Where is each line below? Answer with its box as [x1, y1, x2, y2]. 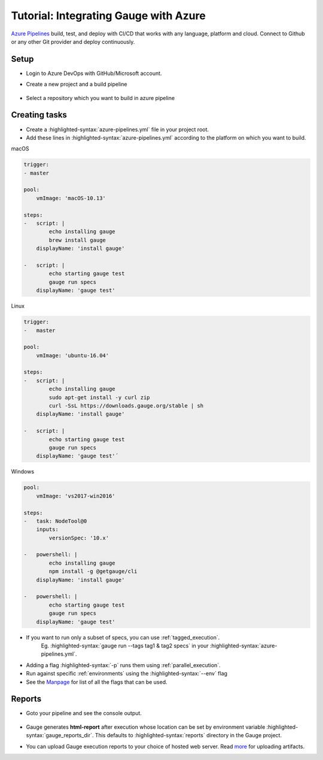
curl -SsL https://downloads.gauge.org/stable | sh [48, 402, 204, 409]
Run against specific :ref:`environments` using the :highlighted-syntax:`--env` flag [26, 670, 227, 677]
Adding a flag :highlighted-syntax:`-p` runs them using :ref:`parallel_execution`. [26, 661, 221, 668]
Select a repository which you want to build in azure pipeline [26, 94, 175, 101]
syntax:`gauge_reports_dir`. [26, 732, 94, 739]
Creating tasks [11, 110, 67, 120]
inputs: [36, 526, 59, 533]
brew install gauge [48, 237, 106, 243]
